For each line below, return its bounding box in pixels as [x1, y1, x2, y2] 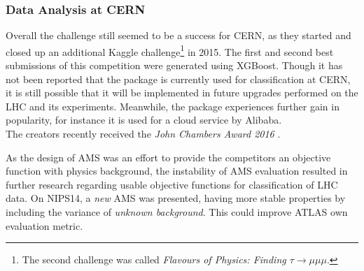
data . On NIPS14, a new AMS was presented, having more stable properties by [6, 191, 346, 205]
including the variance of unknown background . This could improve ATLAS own [6, 205, 348, 219]
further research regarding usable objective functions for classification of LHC [6, 177, 338, 191]
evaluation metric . [6, 218, 83, 233]
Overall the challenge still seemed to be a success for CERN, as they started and [6, 28, 351, 43]
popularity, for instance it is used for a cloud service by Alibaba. [6, 112, 282, 127]
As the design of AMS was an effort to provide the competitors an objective [6, 149, 331, 164]
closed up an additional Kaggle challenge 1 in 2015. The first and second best [6, 42, 334, 59]
